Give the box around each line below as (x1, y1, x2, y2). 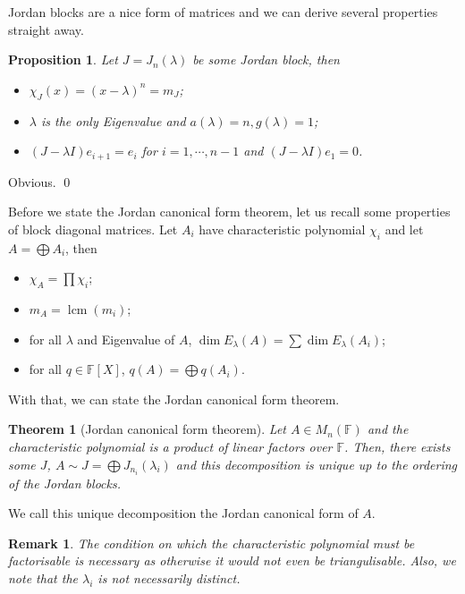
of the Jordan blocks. (8, 473, 121, 492)
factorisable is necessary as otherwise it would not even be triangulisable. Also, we (8, 551, 456, 570)
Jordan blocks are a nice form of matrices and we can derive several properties (8, 3, 438, 21)
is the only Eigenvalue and (40, 111, 186, 130)
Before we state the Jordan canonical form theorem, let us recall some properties (8, 202, 451, 221)
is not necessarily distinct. (97, 569, 241, 588)
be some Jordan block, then (192, 50, 340, 69)
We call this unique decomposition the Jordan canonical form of (8, 504, 359, 522)
